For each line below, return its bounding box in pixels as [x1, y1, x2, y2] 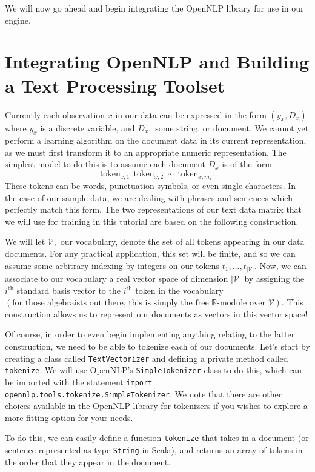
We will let [5, 235, 45, 248]
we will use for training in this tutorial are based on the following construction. [5, 214, 299, 227]
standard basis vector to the [16, 284, 121, 296]
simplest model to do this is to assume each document [5, 158, 205, 170]
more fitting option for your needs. [5, 411, 133, 424]
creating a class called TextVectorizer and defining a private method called [5, 351, 288, 364]
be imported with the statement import [5, 375, 153, 388]
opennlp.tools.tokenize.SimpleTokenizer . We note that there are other [5, 387, 282, 400]
